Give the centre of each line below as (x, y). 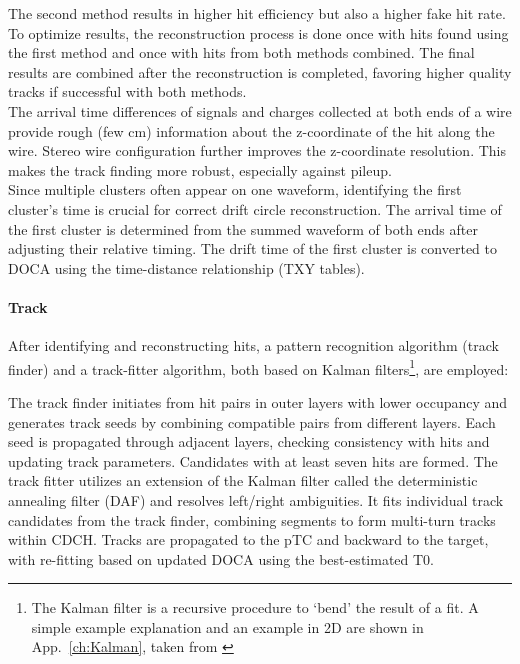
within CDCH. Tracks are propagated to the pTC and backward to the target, (248, 539)
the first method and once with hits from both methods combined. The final (241, 52)
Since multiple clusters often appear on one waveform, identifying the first (235, 189)
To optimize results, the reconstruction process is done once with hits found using (258, 32)
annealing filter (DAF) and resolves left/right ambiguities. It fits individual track (256, 499)
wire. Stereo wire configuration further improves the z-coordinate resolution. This (257, 150)
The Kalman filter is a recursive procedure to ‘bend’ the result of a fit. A (255, 607)
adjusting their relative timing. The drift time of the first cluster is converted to (252, 248)
